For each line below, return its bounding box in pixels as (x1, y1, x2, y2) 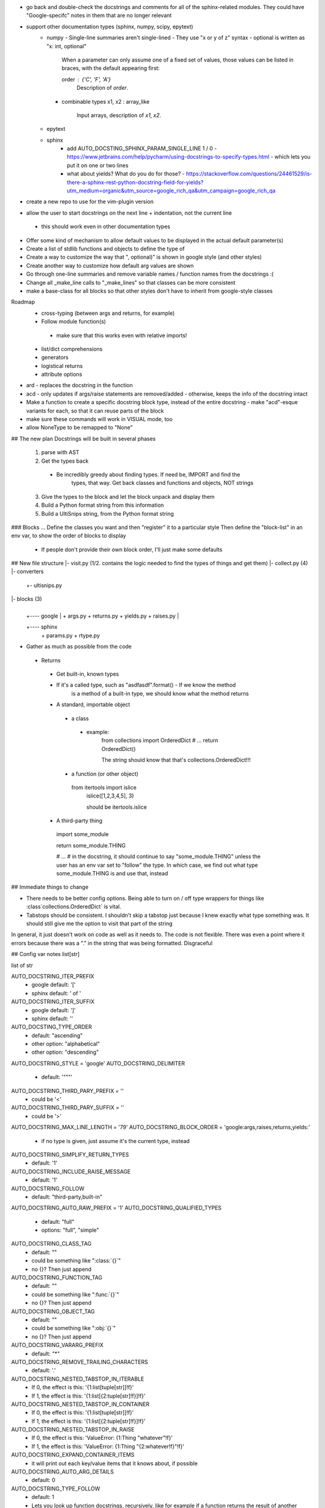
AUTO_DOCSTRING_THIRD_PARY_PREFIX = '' (11, 1087, 124, 1094)
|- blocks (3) (11, 595, 42, 603)
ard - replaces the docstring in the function (26, 382, 133, 389)
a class (71, 715, 89, 722)
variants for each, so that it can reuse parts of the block (26, 407, 164, 414)
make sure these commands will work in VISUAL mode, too (26, 416, 173, 423)
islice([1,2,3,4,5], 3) (86, 792, 134, 799)
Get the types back (41, 457, 89, 464)
